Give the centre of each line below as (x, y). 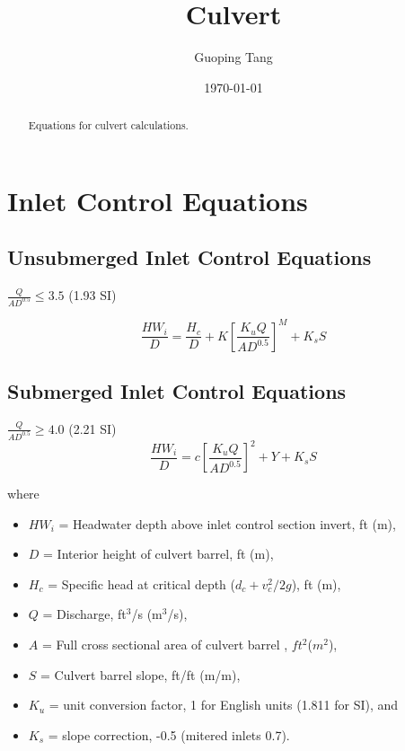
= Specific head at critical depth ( (142, 583)
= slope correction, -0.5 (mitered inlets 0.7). (169, 734)
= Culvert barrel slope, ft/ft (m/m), (141, 674)
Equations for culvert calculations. (108, 125)
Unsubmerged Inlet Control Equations (189, 257)
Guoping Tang (233, 57)
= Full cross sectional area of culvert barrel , (165, 645)
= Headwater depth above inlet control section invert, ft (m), (227, 523)
